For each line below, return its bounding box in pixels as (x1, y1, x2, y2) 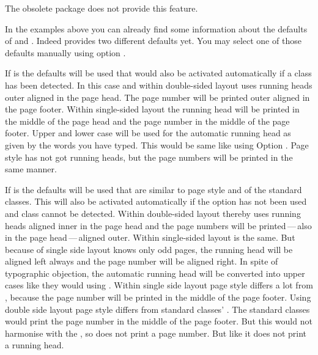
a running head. (5, 339, 64, 351)
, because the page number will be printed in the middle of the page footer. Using (5, 291, 311, 304)
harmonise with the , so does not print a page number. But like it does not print (5, 326, 306, 339)
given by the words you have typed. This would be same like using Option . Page (5, 138, 309, 151)
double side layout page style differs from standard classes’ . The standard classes (5, 302, 310, 315)
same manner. (5, 163, 57, 175)
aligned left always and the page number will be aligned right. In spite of (5, 255, 278, 268)
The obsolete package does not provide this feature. (5, 2, 198, 14)
